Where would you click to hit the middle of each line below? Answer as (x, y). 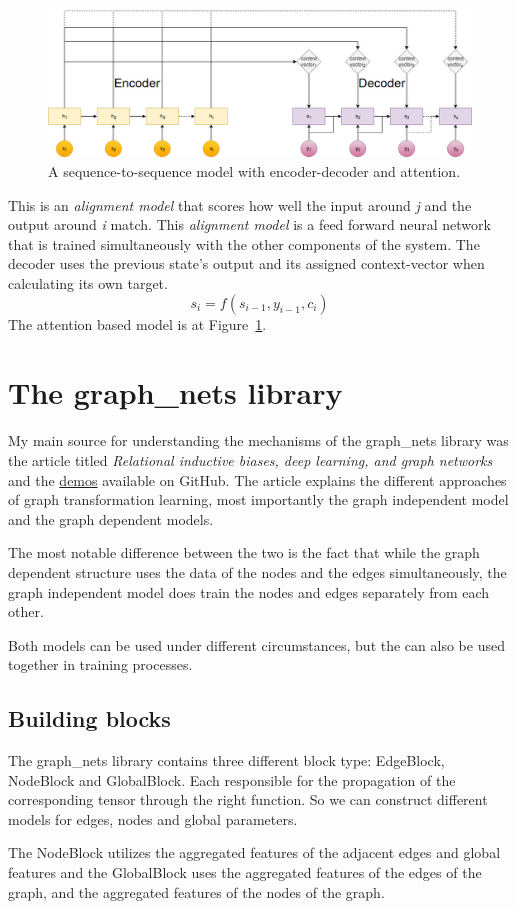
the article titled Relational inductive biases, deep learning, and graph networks (250, 459)
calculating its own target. (88, 283)
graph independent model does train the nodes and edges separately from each (249, 591)
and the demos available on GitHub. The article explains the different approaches (257, 479)
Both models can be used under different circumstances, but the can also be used (256, 644)
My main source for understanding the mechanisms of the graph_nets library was (258, 440)
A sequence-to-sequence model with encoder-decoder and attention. (254, 171)
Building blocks (89, 718)
